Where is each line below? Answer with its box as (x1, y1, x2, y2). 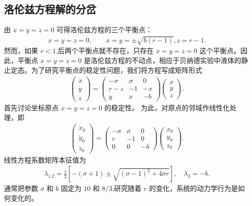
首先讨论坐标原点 (4, 103, 59, 112)
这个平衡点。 (199, 45, 241, 56)
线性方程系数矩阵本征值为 (4, 154, 86, 165)
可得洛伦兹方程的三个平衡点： (56, 24, 152, 35)
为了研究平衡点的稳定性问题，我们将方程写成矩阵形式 (31, 64, 202, 75)
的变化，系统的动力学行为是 (149, 183, 238, 193)
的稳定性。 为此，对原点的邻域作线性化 (104, 103, 230, 112)
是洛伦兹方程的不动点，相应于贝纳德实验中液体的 (84, 55, 241, 65)
